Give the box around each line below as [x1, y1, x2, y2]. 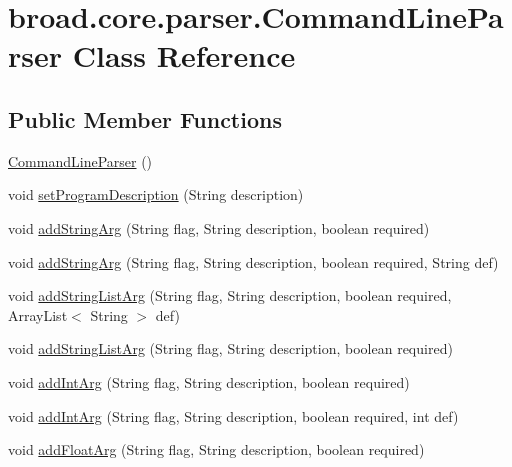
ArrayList [8, 304, 68, 325]
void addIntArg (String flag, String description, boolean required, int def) [8, 405, 459, 426]
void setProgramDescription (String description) [8, 184, 304, 205]
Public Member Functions [8, 103, 282, 134]
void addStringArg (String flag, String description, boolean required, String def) [8, 251, 499, 272]
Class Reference [72, 35, 296, 76]
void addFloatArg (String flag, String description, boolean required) [8, 439, 425, 460]
